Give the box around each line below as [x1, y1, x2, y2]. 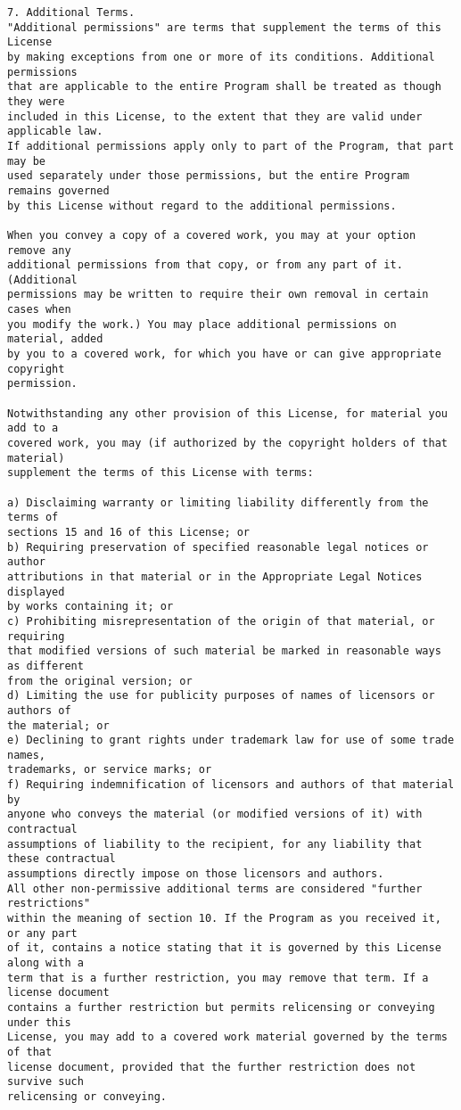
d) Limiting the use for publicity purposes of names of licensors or [7, 689, 435, 703]
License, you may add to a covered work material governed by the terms [7, 1031, 448, 1044]
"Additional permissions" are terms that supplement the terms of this [7, 21, 441, 34]
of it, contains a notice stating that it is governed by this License [7, 941, 441, 955]
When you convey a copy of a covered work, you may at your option [7, 228, 416, 242]
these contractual [7, 852, 116, 866]
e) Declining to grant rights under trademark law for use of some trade [7, 734, 455, 747]
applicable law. [7, 125, 103, 138]
